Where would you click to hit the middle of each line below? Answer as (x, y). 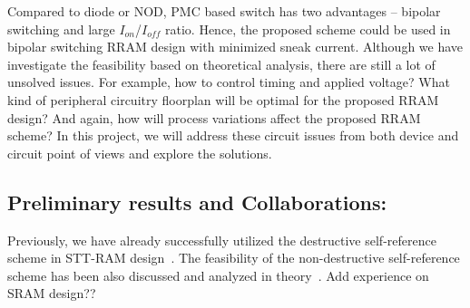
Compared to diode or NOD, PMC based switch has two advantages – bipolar (224, 11)
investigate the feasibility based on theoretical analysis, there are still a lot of (221, 64)
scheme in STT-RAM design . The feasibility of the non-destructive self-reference (234, 258)
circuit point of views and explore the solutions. (140, 153)
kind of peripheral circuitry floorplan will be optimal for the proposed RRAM (223, 99)
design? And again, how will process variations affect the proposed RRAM (214, 117)
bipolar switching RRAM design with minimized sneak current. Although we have (235, 47)
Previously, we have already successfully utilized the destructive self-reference (222, 240)
